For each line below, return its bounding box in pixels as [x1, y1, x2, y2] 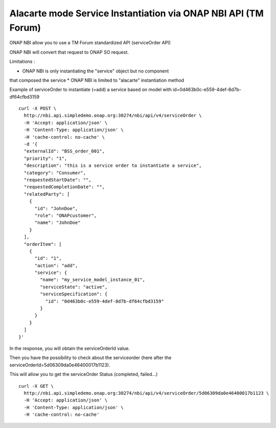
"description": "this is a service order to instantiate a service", [24, 163, 202, 168]
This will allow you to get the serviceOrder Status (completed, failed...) [9, 371, 158, 377]
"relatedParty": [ [24, 191, 70, 197]
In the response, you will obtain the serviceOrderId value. [9, 345, 130, 351]
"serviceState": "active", [40, 284, 108, 290]
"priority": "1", [24, 156, 67, 161]
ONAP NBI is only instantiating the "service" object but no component [22, 68, 169, 74]
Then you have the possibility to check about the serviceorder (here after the [9, 355, 172, 361]
